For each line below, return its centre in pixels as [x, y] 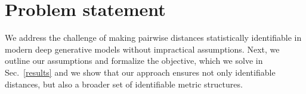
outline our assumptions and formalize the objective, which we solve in [134, 61]
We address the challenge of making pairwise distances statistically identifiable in [153, 38]
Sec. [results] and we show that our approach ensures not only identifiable [140, 72]
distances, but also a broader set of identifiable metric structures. [124, 84]
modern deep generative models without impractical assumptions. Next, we [142, 49]
